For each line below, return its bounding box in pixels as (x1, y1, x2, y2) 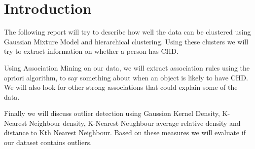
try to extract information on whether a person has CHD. (4, 46, 179, 56)
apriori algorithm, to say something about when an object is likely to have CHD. (4, 72, 248, 82)
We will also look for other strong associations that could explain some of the (4, 82, 238, 92)
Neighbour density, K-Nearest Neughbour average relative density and (29, 117, 241, 128)
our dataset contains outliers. (4, 137, 92, 148)
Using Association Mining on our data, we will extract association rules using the (4, 62, 250, 73)
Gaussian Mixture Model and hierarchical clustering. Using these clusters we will (4, 36, 249, 46)
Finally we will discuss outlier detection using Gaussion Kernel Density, (4, 108, 220, 118)
